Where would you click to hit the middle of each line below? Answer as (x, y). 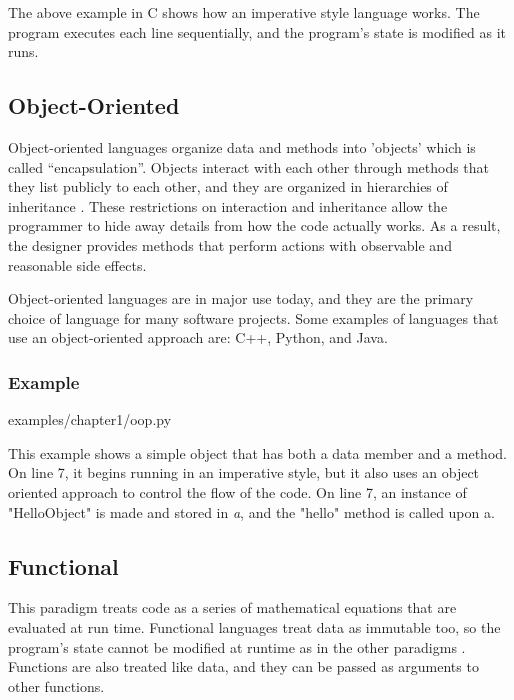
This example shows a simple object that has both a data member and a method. (257, 452)
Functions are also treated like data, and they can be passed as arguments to (243, 666)
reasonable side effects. (77, 264)
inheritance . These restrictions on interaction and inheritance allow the (228, 205)
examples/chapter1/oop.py (90, 419)
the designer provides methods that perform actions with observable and (230, 244)
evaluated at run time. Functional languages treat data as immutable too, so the (254, 626)
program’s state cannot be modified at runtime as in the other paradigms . (237, 646)
